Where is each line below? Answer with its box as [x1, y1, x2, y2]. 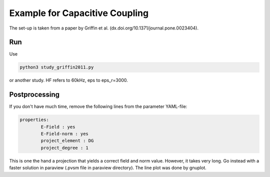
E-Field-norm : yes [40, 131, 88, 137]
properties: [19, 117, 49, 122]
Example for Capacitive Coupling [9, 7, 149, 18]
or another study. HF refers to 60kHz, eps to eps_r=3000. [9, 77, 128, 83]
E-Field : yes [40, 124, 75, 129]
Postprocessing [9, 90, 60, 99]
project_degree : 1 [40, 145, 88, 150]
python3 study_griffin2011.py [19, 64, 94, 70]
